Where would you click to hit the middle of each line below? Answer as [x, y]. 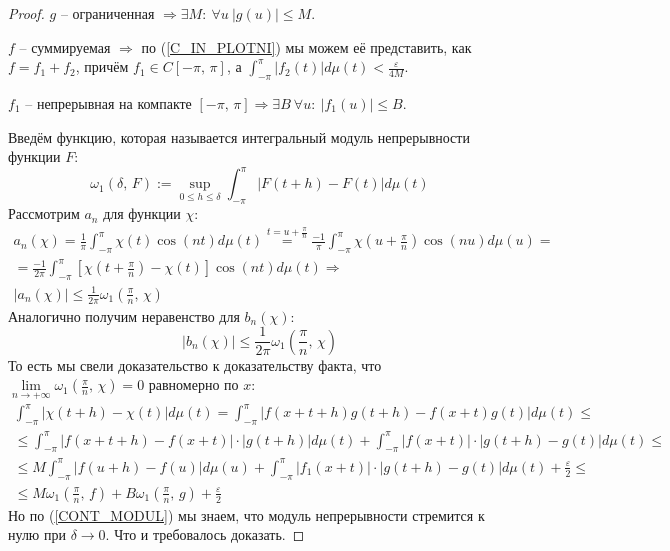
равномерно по [193, 384]
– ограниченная [107, 13]
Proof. [26, 13]
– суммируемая [65, 46]
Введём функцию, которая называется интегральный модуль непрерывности [239, 136]
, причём [102, 66]
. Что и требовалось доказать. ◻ [205, 534]
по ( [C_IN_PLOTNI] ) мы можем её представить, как [306, 46]
